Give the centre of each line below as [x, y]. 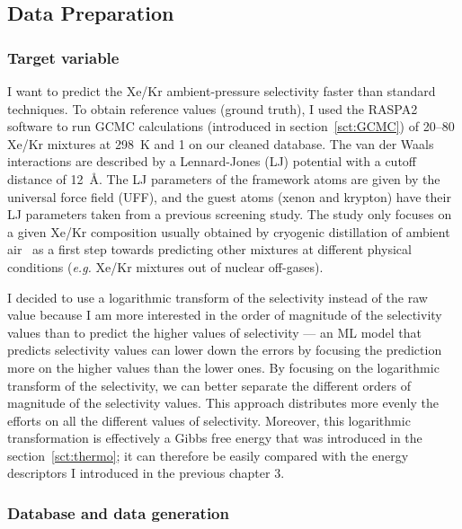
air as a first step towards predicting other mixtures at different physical [209, 249]
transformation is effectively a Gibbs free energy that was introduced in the [215, 438]
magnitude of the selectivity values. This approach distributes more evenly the [223, 403]
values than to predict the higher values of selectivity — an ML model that [214, 332]
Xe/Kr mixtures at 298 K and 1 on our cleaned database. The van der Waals [221, 143]
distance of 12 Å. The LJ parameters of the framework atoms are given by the [224, 178]
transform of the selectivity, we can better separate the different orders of [209, 385]
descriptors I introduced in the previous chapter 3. [146, 473]
